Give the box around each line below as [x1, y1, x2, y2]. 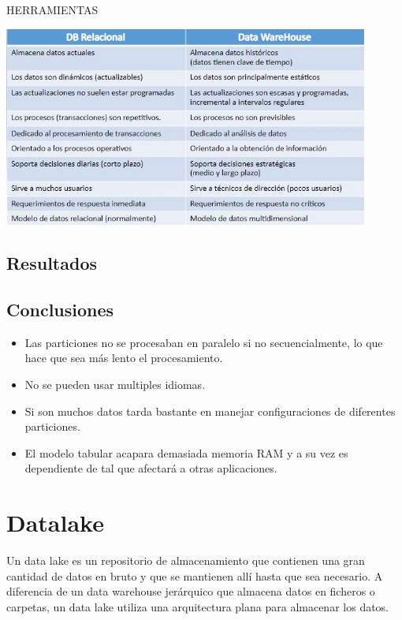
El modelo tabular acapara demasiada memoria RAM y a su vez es [24, 444, 348, 461]
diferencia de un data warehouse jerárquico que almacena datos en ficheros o [6, 583, 375, 599]
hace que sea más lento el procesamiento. [24, 349, 223, 366]
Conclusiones [6, 297, 114, 322]
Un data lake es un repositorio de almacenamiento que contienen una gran [6, 552, 365, 569]
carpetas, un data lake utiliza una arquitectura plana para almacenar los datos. [6, 598, 389, 614]
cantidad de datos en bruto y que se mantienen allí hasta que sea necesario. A [6, 567, 383, 584]
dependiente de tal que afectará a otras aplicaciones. [24, 460, 277, 476]
